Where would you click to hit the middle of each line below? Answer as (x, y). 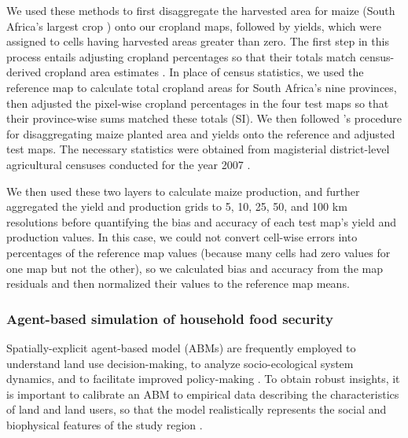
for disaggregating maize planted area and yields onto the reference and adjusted (201, 133)
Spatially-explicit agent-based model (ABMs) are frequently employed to (181, 347)
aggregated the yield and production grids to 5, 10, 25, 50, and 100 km (177, 206)
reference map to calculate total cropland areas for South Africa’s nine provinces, (202, 87)
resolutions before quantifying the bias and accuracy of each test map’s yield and (201, 221)
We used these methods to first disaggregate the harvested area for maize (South (201, 10)
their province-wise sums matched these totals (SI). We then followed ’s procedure (204, 118)
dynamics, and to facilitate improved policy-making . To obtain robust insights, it (203, 379)
